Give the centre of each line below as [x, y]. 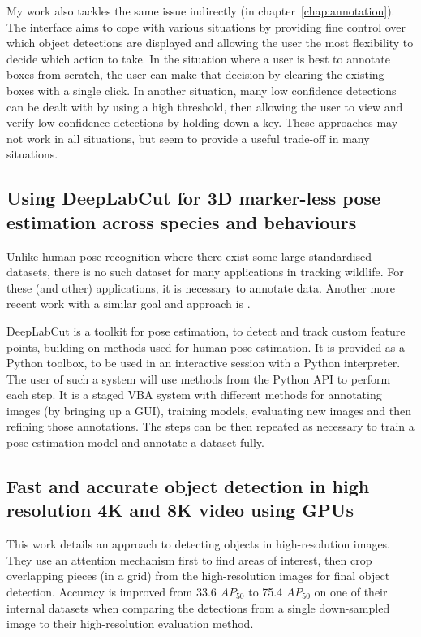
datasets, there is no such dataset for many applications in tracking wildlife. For [205, 272]
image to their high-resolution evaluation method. [130, 624]
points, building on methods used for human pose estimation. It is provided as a [206, 347]
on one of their [351, 592]
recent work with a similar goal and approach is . [129, 303]
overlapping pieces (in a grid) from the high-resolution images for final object [198, 576]
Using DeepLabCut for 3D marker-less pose [194, 198]
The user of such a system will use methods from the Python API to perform [199, 378]
